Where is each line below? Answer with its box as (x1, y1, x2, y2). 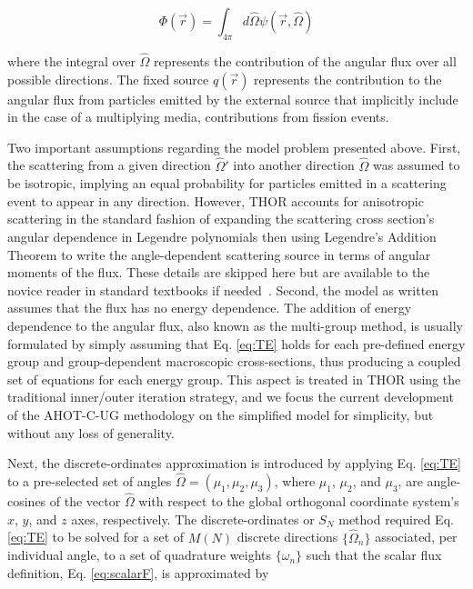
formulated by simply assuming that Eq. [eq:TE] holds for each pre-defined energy (7, 334, 466, 353)
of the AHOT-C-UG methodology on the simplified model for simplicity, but (7, 404, 434, 424)
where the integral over (7, 52, 136, 71)
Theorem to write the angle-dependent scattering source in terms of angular (7, 245, 431, 264)
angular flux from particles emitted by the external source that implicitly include (7, 89, 458, 108)
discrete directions (236, 527, 338, 546)
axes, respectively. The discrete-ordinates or (71, 509, 315, 528)
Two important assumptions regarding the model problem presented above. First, (7, 137, 461, 156)
